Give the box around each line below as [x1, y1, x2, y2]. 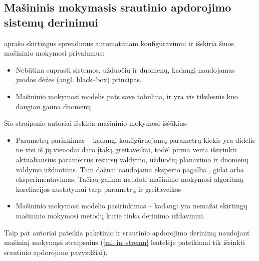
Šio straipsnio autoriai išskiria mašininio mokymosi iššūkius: [4, 118, 188, 128]
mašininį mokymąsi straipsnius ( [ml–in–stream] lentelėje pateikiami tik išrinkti [4, 237, 245, 247]
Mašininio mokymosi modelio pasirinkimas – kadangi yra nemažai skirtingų [16, 200, 247, 211]
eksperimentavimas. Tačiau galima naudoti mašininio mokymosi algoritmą [16, 174, 243, 184]
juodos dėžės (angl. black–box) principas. [16, 74, 142, 85]
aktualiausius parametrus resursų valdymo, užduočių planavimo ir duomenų [16, 154, 248, 164]
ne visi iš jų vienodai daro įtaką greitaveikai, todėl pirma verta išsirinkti [16, 144, 237, 155]
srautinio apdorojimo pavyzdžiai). [4, 246, 108, 257]
